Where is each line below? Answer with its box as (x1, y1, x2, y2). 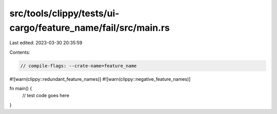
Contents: (9, 49, 30, 55)
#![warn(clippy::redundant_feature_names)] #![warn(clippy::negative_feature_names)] (9, 76, 191, 82)
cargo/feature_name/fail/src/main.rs (9, 22, 170, 33)
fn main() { (9, 85, 32, 92)
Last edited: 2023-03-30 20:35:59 (9, 40, 83, 46)
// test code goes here (22, 93, 69, 99)
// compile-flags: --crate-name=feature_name (20, 63, 137, 69)
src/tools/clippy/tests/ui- (9, 8, 120, 19)
